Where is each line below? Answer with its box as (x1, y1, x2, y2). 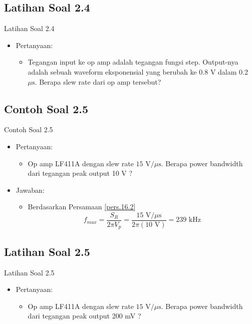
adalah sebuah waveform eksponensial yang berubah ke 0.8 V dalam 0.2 (28, 66, 248, 77)
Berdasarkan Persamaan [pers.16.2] (28, 201, 136, 212)
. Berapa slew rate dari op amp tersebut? (35, 76, 161, 87)
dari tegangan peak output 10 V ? (28, 168, 133, 178)
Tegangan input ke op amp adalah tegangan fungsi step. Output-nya (28, 57, 238, 67)
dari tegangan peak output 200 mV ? (28, 310, 141, 321)
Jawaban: (16, 184, 45, 195)
